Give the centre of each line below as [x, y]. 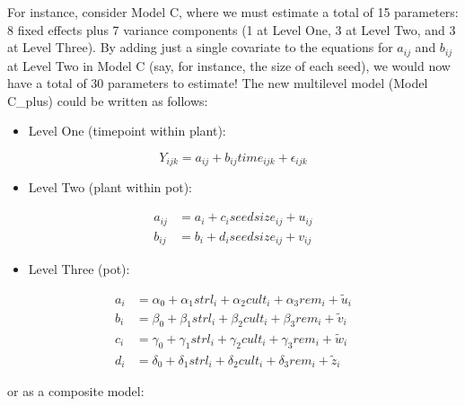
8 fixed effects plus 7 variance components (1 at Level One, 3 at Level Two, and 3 [232, 29]
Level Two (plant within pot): [110, 187]
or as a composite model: [76, 391]
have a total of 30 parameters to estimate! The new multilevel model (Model [218, 83]
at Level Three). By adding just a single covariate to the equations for [200, 47]
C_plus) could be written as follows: [108, 100]
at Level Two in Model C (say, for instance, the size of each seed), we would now [229, 65]
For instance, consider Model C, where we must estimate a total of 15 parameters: [233, 12]
